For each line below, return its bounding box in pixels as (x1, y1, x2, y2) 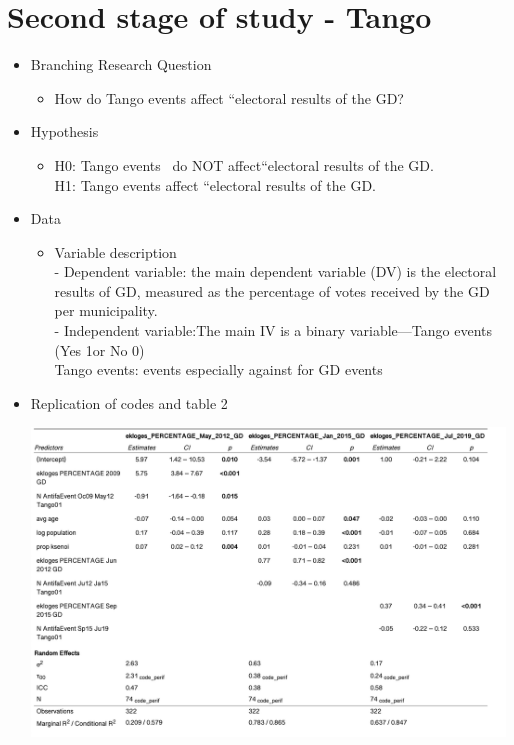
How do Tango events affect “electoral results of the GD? (54, 87, 404, 108)
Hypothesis (30, 121, 99, 142)
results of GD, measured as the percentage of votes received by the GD (54, 280, 490, 301)
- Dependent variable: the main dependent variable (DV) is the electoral (54, 261, 497, 282)
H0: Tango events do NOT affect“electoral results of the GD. (54, 154, 434, 175)
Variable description (54, 241, 177, 262)
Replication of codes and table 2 (30, 392, 228, 413)
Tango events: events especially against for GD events (54, 359, 383, 380)
